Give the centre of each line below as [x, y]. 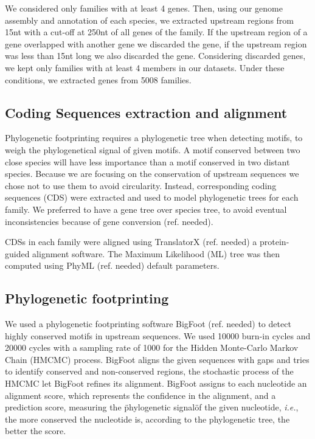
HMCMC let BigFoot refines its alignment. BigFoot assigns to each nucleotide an [156, 383]
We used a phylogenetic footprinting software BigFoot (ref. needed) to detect [148, 324]
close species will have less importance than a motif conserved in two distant [147, 161]
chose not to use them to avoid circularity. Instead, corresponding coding [141, 185]
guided [17, 253]
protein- [275, 242]
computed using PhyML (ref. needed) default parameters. [112, 265]
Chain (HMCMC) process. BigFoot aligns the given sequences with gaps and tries [157, 359]
